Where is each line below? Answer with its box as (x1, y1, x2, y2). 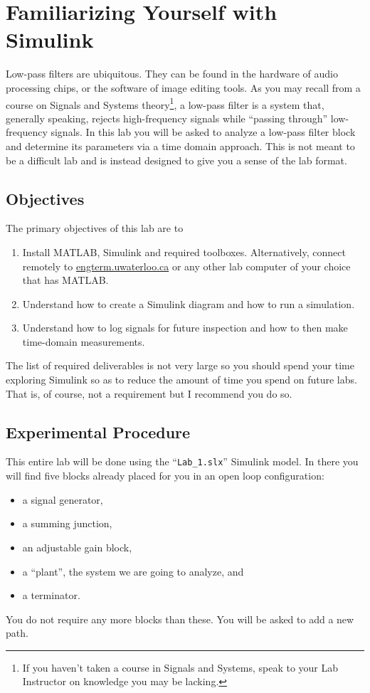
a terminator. (22, 588, 80, 603)
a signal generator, (22, 492, 103, 507)
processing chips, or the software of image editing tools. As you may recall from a (6, 80, 361, 95)
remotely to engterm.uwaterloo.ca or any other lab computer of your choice (22, 258, 351, 273)
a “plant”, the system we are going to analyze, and (22, 564, 244, 578)
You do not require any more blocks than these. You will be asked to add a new (6, 611, 354, 626)
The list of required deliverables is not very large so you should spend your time (6, 358, 354, 373)
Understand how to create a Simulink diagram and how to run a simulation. (22, 296, 355, 311)
